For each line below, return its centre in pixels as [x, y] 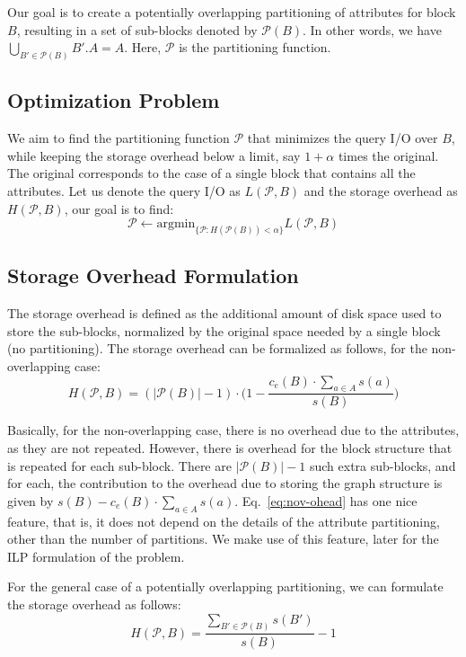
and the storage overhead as [381, 191]
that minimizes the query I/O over [343, 138]
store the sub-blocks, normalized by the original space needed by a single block [224, 330]
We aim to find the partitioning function [119, 138]
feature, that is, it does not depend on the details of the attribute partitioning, [224, 521]
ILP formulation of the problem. [96, 556]
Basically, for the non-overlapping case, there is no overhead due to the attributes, [233, 430]
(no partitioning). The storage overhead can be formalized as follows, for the [217, 348]
